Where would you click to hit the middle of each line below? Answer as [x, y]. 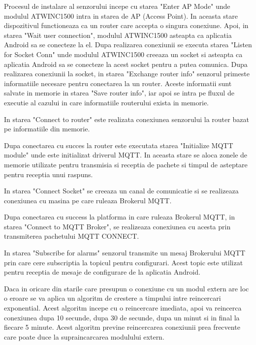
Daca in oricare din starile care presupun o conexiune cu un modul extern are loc [127, 288]
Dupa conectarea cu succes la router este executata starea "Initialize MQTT [119, 145]
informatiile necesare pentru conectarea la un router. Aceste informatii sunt [118, 83]
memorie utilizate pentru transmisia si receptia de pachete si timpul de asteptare [126, 164]
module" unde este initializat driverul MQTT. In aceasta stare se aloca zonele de [126, 155]
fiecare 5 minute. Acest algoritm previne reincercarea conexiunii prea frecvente [122, 327]
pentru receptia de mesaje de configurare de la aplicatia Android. [102, 272]
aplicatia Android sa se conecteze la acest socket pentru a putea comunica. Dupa [126, 64]
